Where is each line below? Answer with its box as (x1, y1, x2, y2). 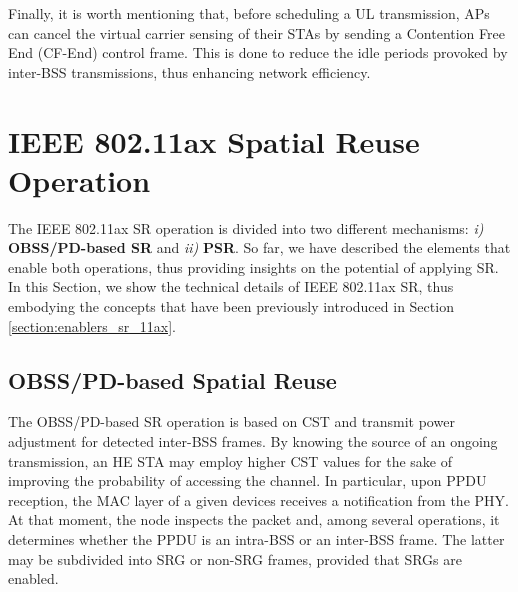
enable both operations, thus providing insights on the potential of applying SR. (8, 256, 499, 277)
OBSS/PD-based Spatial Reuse (8, 364, 337, 395)
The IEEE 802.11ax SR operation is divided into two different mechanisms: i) (8, 217, 484, 238)
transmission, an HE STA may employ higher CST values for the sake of (8, 450, 453, 471)
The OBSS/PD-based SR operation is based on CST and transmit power (8, 411, 455, 432)
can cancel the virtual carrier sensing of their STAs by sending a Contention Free (8, 22, 505, 43)
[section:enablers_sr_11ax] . (8, 315, 176, 336)
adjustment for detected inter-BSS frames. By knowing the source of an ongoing (8, 431, 498, 452)
